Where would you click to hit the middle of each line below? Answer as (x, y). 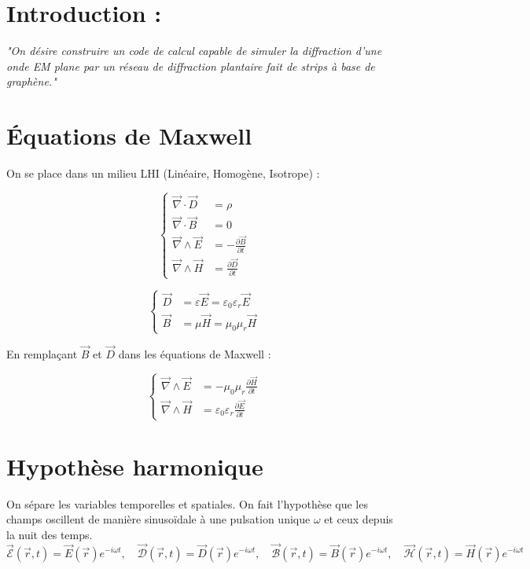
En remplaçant (42, 353)
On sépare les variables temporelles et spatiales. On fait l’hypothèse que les (187, 503)
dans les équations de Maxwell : (195, 353)
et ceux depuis (359, 519)
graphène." (31, 81)
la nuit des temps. (50, 534)
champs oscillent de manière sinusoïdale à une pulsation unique (158, 519)
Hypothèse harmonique (135, 466)
